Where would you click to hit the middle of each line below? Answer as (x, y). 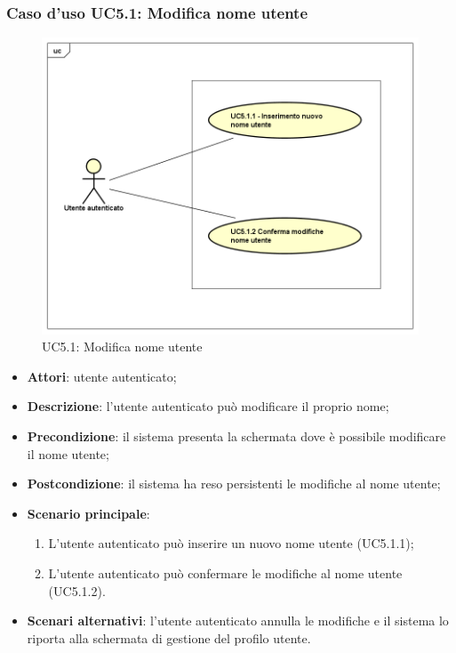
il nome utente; (68, 453)
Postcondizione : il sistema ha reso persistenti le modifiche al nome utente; (234, 484)
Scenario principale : (88, 513)
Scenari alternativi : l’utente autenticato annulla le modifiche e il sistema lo (238, 621)
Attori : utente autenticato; (102, 376)
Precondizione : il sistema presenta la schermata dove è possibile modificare (236, 436)
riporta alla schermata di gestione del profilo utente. (169, 637)
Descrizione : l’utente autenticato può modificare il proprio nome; (208, 406)
